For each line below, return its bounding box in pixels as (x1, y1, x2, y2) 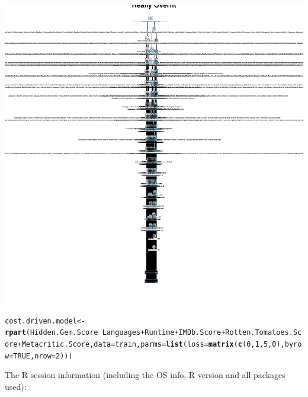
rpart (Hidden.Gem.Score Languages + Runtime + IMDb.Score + (5, 328, 226, 337)
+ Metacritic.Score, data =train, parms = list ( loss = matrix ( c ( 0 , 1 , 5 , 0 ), (17, 340, 285, 348)
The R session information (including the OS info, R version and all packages (5, 369, 285, 381)
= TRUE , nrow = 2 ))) (9, 351, 73, 360)
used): (5, 380, 27, 392)
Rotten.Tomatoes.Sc (225, 328, 302, 337)
